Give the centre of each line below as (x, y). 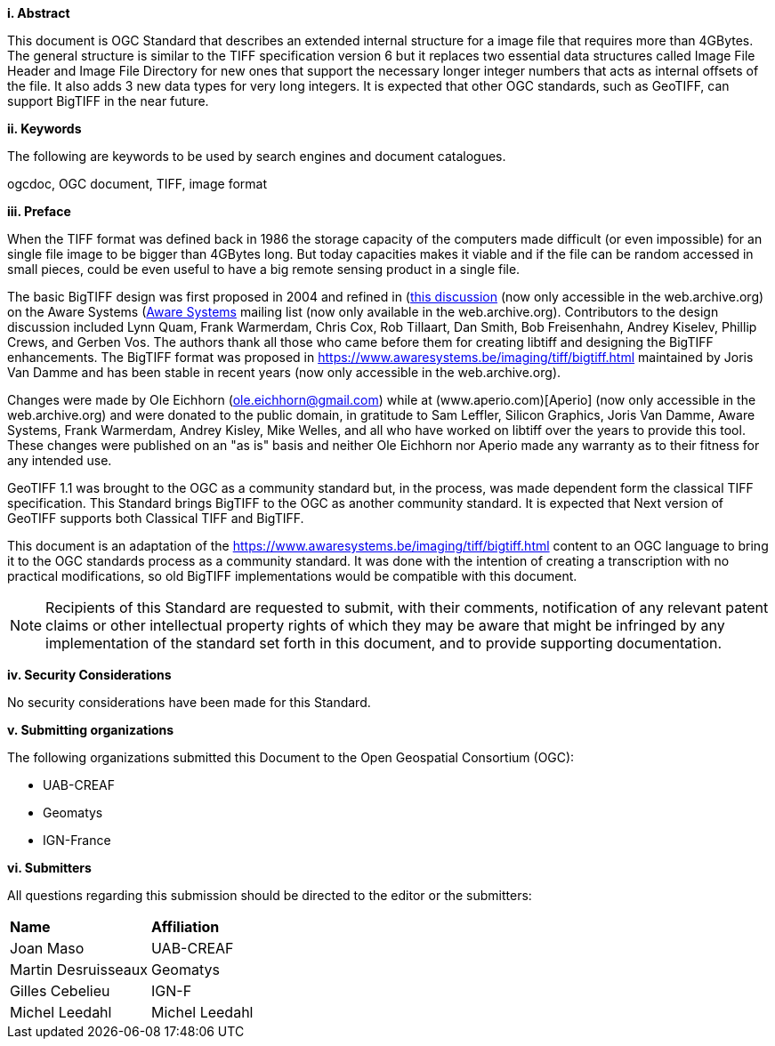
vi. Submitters (49, 868)
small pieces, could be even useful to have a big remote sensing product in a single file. (264, 269)
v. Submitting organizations (91, 730)
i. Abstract (39, 13)
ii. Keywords (44, 129)
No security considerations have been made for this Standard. (189, 702)
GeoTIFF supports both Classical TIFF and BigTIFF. (156, 518)
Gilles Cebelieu (60, 991)
